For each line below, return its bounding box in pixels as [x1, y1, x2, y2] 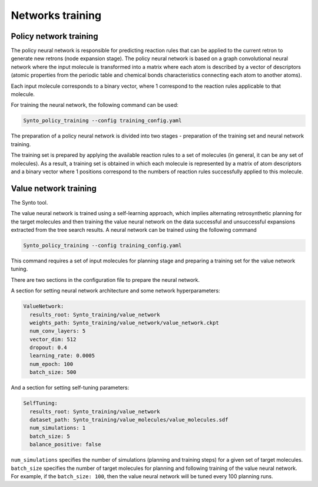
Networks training [11, 9, 102, 22]
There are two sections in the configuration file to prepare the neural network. [11, 276, 200, 283]
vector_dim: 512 [29, 336, 77, 343]
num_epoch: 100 [29, 360, 74, 367]
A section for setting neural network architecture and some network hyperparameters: [11, 287, 220, 294]
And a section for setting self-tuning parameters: [11, 384, 130, 391]
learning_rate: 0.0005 [29, 353, 95, 359]
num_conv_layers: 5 [29, 328, 86, 334]
